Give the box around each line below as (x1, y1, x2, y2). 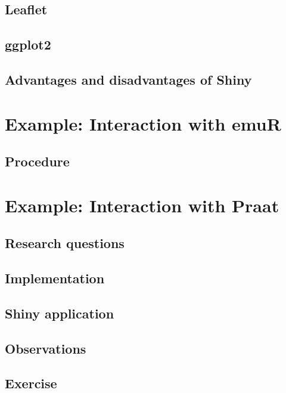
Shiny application (5, 304, 114, 322)
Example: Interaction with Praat (5, 193, 279, 217)
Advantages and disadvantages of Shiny (5, 70, 252, 88)
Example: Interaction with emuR (5, 111, 281, 135)
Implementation (5, 269, 105, 287)
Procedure (5, 152, 70, 171)
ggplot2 (5, 35, 51, 54)
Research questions (5, 234, 125, 252)
